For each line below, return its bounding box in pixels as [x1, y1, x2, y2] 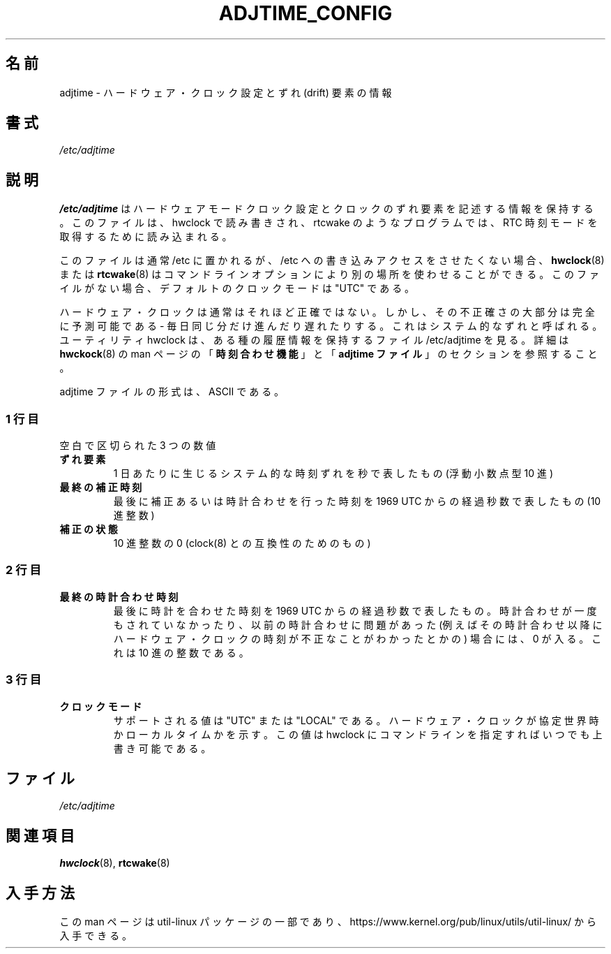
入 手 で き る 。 [59, 930, 133, 942]
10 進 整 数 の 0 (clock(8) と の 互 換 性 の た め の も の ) [113, 537, 371, 550]
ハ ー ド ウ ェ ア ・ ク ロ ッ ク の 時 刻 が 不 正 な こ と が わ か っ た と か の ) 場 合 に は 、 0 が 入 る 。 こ [113, 632, 602, 645]
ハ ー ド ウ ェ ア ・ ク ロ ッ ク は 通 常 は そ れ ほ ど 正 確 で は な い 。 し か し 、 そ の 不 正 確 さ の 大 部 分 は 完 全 [59, 306, 595, 318]
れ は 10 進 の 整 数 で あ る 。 [113, 646, 249, 659]
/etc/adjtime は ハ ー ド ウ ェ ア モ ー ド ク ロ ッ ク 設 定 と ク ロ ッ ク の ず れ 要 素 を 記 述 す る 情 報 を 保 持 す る [59, 203, 594, 215]
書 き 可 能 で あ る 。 [113, 742, 211, 754]
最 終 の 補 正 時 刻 [59, 481, 142, 494]
